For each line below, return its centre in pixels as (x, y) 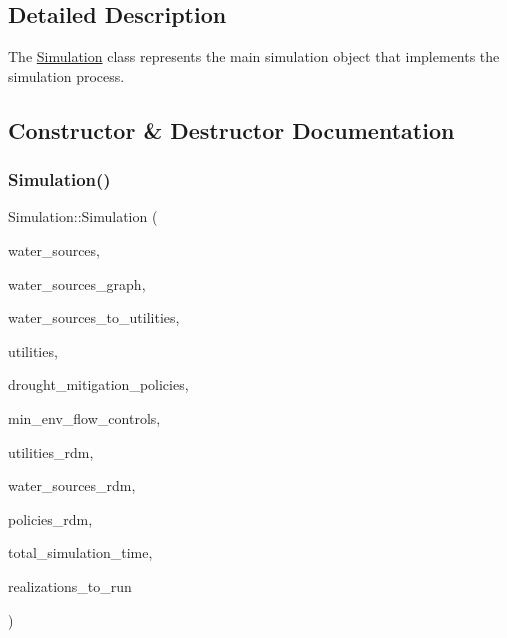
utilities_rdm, (51, 451)
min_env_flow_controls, (84, 417)
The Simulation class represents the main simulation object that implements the (254, 56)
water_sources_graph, (77, 283)
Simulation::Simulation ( (83, 216)
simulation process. (66, 75)
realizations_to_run (70, 585)
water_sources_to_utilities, (94, 317)
